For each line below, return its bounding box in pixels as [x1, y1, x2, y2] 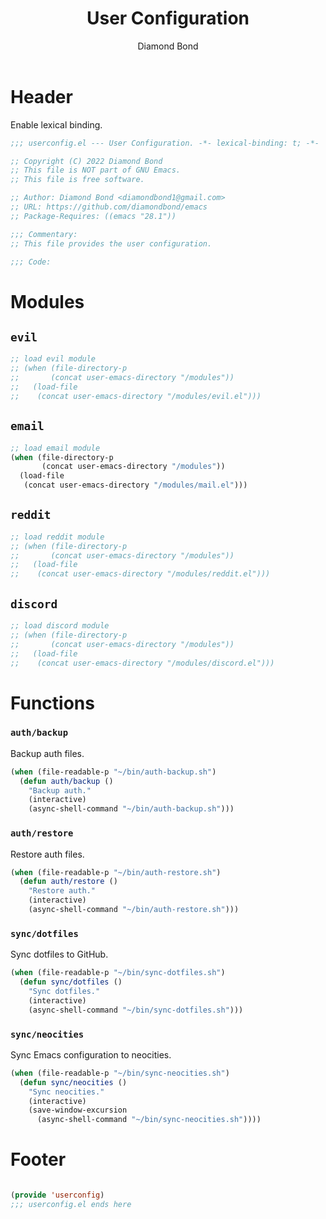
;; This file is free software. [10, 175, 145, 185]
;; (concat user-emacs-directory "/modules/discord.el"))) [10, 658, 275, 668]
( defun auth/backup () [19, 776, 114, 786]
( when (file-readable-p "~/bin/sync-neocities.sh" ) [10, 1068, 230, 1078]
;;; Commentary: [10, 229, 78, 239]
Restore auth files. [10, 848, 85, 860]
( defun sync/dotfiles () [19, 977, 123, 987]
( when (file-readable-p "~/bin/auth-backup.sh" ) [10, 767, 217, 777]
